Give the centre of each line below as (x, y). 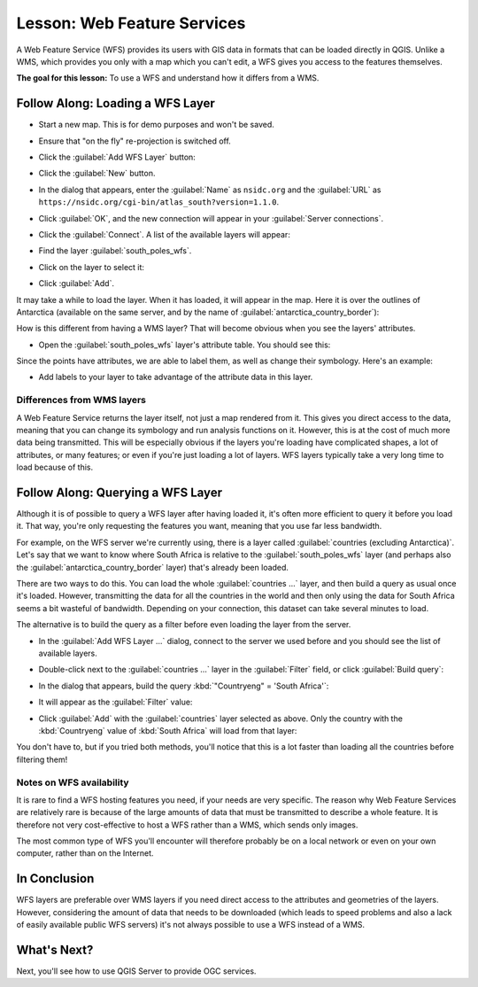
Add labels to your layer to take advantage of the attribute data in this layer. (176, 377)
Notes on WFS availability (73, 782)
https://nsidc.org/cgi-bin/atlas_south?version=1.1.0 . (158, 202)
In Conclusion (55, 878)
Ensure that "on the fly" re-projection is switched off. (135, 141)
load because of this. (54, 467)
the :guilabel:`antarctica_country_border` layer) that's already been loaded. (153, 567)
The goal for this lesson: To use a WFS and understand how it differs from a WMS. (168, 78)
